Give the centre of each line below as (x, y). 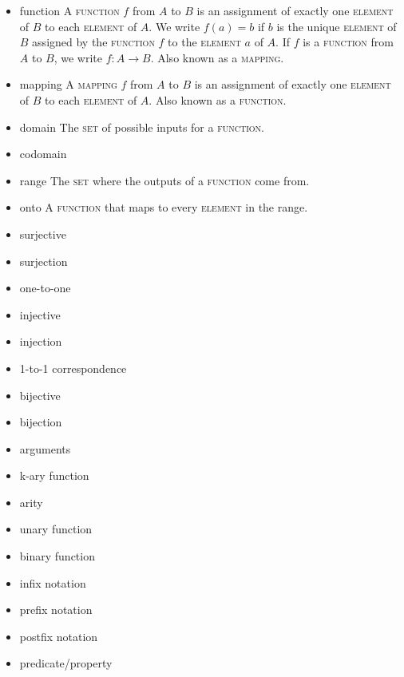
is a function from (348, 42)
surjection (44, 261)
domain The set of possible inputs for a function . (142, 127)
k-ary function (54, 475)
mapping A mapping (68, 84)
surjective (43, 234)
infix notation (53, 582)
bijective (40, 395)
